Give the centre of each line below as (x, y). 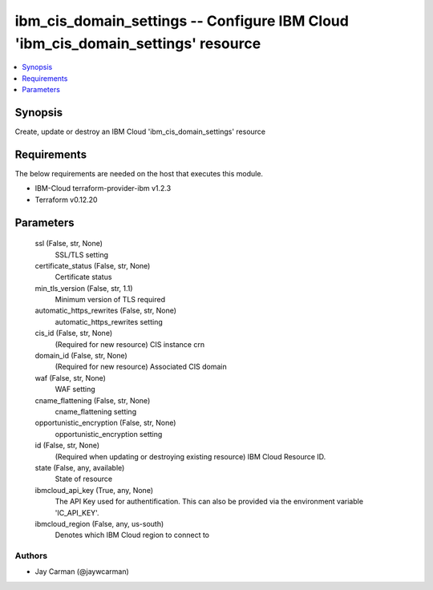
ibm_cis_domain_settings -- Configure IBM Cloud (182, 21)
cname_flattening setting (95, 411)
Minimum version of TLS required (110, 300)
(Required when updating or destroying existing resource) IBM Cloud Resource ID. (190, 456)
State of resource (84, 479)
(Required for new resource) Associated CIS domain (141, 367)
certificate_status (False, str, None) (93, 265)
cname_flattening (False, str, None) (93, 400)
